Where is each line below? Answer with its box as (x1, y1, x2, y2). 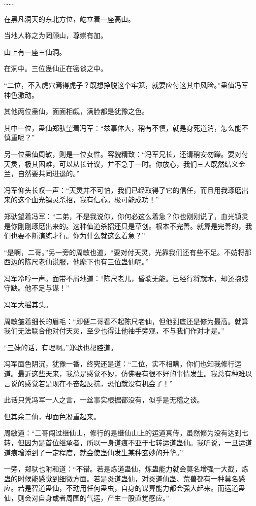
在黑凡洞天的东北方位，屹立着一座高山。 (4, 13, 135, 24)
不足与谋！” (31, 283, 69, 293)
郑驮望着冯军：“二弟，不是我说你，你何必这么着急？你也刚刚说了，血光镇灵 (4, 211, 249, 221)
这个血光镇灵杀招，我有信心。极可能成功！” (17, 194, 159, 205)
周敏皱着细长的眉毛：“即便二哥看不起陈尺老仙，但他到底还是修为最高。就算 (4, 316, 249, 326)
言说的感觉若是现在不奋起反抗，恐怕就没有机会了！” (4, 378, 173, 388)
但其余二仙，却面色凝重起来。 (4, 411, 100, 421)
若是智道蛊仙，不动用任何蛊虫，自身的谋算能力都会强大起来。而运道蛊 (17, 483, 245, 493)
